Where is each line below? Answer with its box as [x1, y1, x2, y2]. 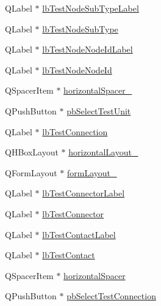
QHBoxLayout [5, 146, 59, 159]
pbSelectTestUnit [66, 104, 131, 117]
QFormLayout [5, 166, 57, 179]
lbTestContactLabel [42, 228, 116, 241]
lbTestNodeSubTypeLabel [42, 2, 139, 14]
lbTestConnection [42, 125, 108, 138]
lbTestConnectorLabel [42, 187, 125, 200]
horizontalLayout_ [68, 146, 138, 159]
